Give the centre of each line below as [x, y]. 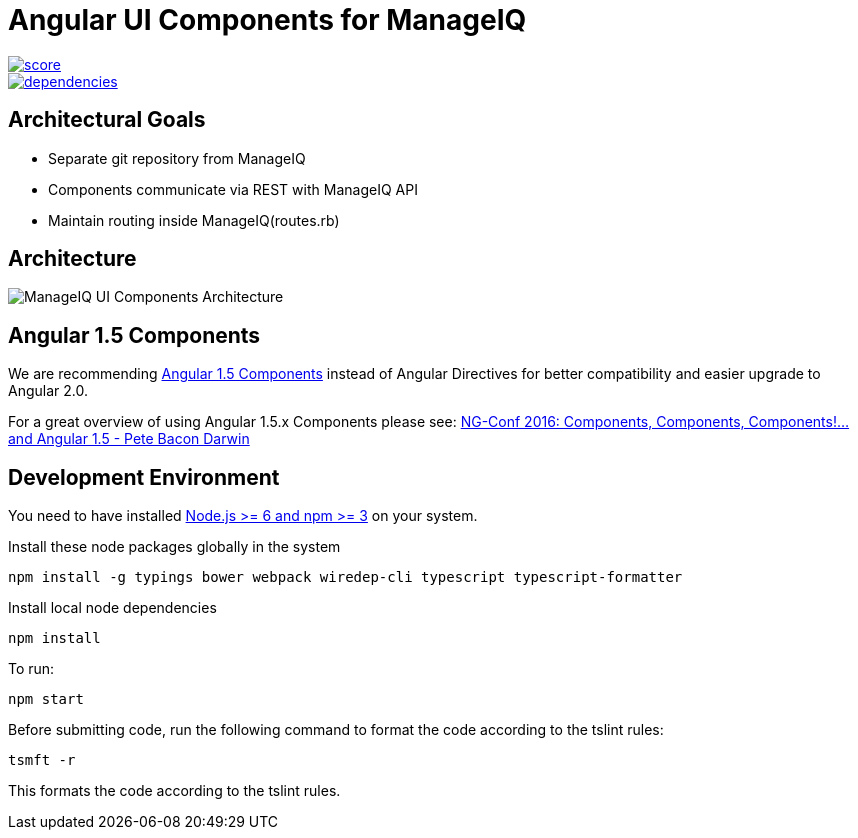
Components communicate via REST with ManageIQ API [233, 189]
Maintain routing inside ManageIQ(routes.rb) [194, 220]
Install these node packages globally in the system [174, 547]
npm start [46, 699]
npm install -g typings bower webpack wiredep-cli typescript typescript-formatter [345, 577]
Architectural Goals [107, 120]
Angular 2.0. [48, 391]
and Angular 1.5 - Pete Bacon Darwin [129, 439]
